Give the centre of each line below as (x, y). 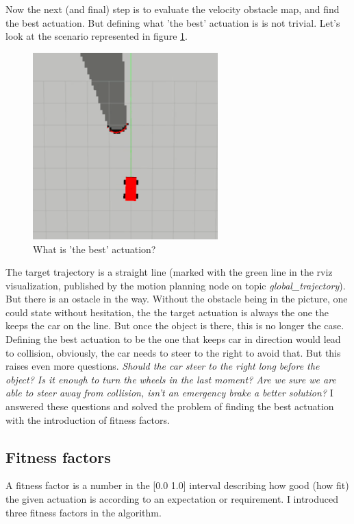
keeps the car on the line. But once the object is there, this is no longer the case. (175, 325)
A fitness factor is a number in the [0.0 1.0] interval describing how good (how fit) (177, 485)
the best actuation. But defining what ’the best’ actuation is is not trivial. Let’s (173, 22)
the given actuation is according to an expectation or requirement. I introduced (172, 499)
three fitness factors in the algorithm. (84, 512)
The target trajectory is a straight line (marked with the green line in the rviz (169, 272)
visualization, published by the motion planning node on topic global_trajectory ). (176, 285)
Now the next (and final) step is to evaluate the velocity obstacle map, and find (173, 9)
